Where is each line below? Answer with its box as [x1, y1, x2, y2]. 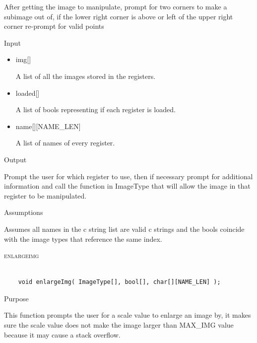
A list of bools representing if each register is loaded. [15, 104, 176, 115]
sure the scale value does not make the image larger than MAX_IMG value [4, 320, 234, 330]
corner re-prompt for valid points [4, 21, 104, 31]
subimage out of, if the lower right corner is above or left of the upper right [4, 11, 233, 21]
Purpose [4, 293, 29, 303]
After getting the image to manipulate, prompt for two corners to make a [4, 1, 227, 11]
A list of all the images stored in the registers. [15, 70, 156, 81]
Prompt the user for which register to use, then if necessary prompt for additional [4, 171, 253, 181]
